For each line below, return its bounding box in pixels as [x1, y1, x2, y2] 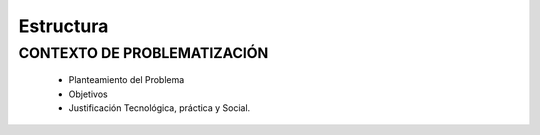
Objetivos [68, 88, 109, 100]
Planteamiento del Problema [68, 74, 185, 86]
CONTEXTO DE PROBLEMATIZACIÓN [18, 44, 269, 62]
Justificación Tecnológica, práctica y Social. [68, 101, 251, 114]
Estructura [18, 15, 109, 37]
